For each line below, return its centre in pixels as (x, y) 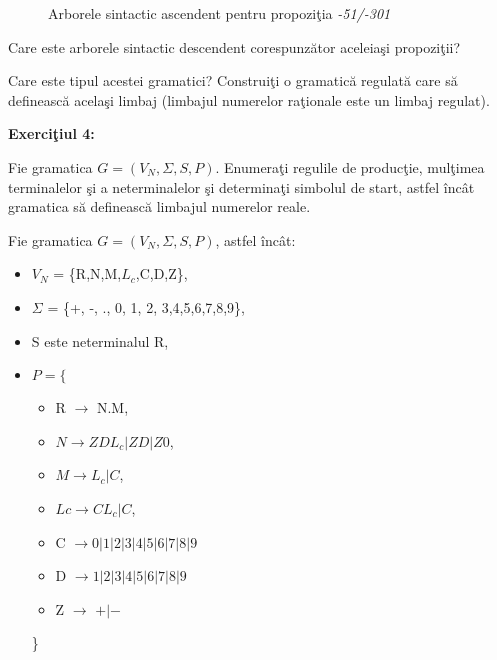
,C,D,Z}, (161, 273)
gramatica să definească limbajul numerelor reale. (159, 206)
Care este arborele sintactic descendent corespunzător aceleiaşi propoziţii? (234, 46)
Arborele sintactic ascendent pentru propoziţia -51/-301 (219, 13)
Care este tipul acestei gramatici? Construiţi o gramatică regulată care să (233, 80)
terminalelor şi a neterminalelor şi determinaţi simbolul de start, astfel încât (241, 186)
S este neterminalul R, (100, 340)
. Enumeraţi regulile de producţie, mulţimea (350, 166)
